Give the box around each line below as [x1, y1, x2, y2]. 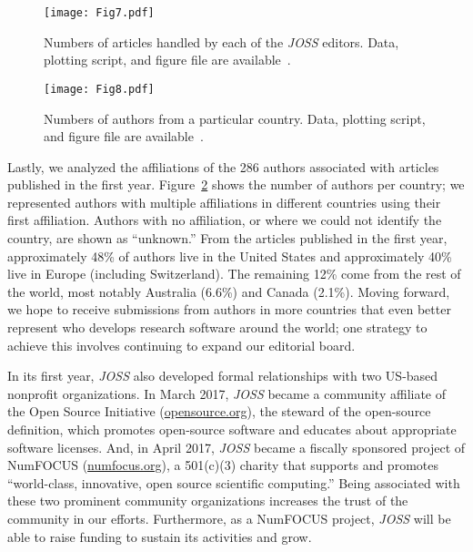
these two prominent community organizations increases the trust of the [7, 491, 408, 510]
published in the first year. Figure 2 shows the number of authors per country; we [7, 175, 465, 194]
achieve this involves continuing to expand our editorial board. [7, 335, 356, 354]
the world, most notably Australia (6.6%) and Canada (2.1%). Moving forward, [7, 281, 450, 301]
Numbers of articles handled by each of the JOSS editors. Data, [44, 32, 399, 51]
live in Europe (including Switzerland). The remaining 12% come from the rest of [7, 264, 461, 283]
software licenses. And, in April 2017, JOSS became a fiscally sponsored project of [7, 437, 466, 456]
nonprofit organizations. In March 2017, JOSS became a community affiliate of [7, 383, 447, 403]
